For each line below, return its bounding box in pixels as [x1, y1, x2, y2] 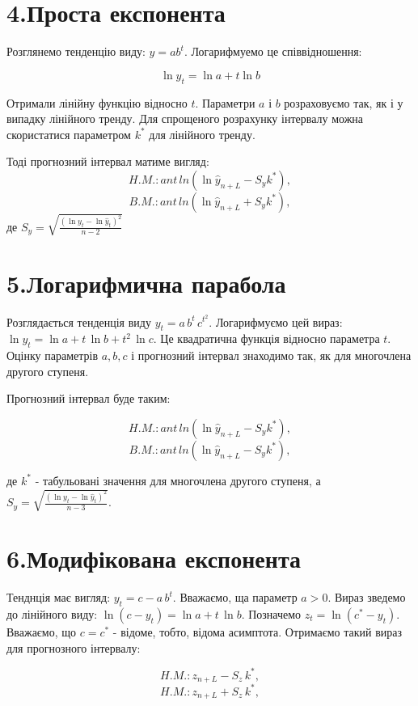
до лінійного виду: [6, 606, 98, 622]
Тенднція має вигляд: [6, 589, 111, 606]
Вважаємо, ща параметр [179, 589, 298, 606]
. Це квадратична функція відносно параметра [153, 330, 380, 347]
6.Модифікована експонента [6, 542, 301, 575]
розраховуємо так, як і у [284, 94, 403, 111]
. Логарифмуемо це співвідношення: [184, 43, 362, 60]
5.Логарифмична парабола [6, 266, 286, 299]
